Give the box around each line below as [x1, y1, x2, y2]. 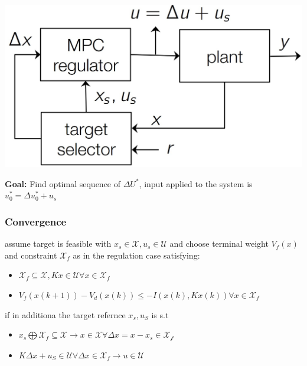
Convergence [5, 214, 67, 228]
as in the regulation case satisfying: [73, 249, 200, 261]
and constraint [5, 249, 57, 261]
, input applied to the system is [139, 177, 253, 189]
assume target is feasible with [5, 237, 112, 250]
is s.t [151, 308, 169, 321]
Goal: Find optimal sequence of [5, 177, 121, 189]
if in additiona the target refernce [5, 308, 126, 321]
